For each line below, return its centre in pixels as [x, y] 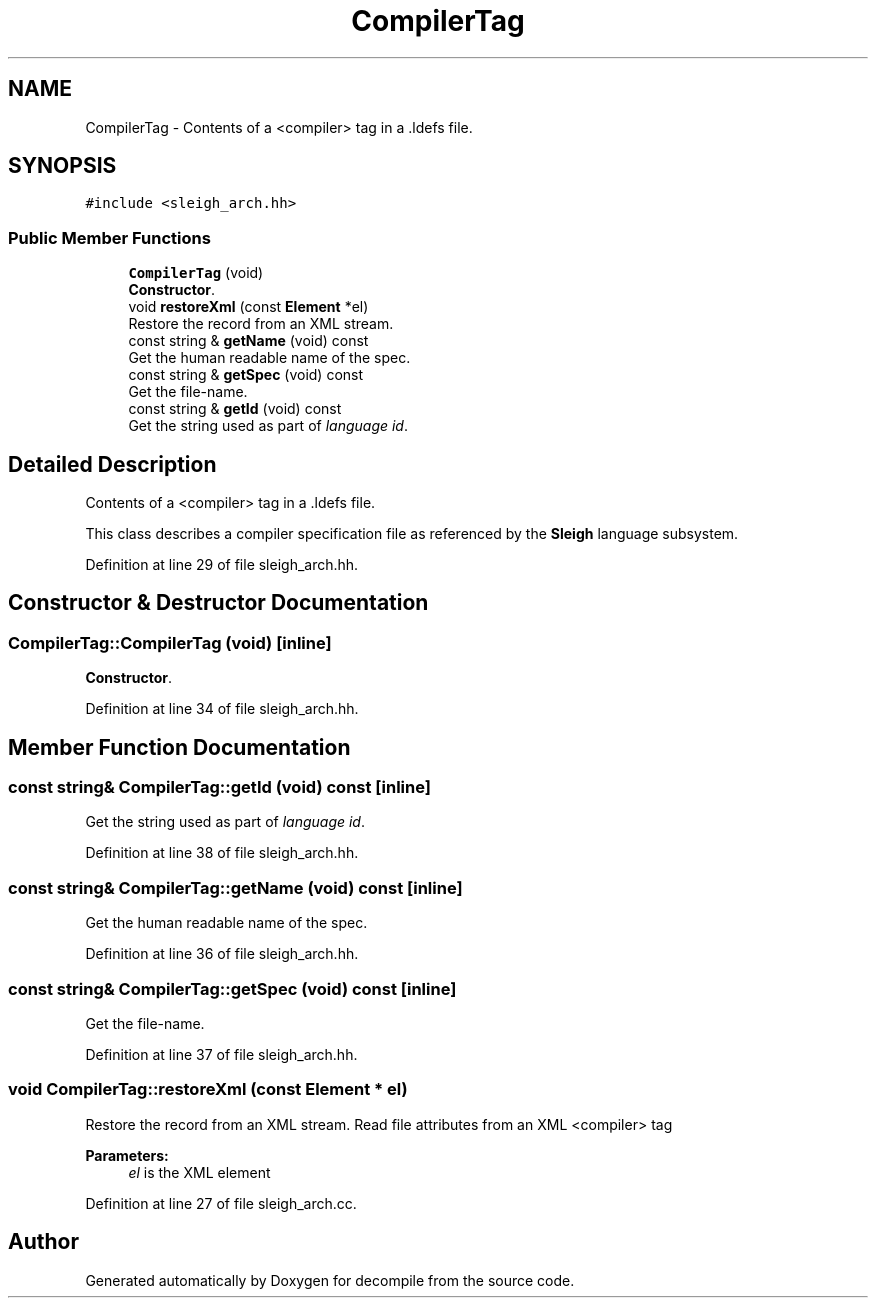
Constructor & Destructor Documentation [218, 603]
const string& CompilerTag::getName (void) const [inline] [235, 887]
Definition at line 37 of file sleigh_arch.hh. [221, 1054]
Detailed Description [112, 464]
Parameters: [127, 1155]
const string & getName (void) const [248, 341]
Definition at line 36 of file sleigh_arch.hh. [222, 954]
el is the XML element [199, 1172]
